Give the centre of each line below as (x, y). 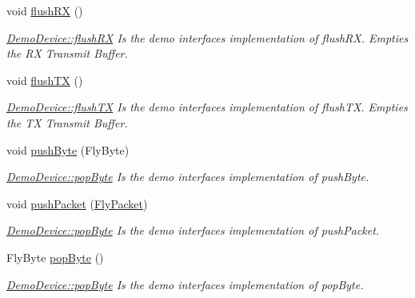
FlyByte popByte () (55, 257)
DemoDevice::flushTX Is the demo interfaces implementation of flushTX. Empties (207, 107)
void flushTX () (45, 80)
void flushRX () (45, 10)
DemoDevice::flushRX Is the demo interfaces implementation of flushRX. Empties (207, 37)
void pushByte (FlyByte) (68, 149)
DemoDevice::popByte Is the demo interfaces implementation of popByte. (185, 284)
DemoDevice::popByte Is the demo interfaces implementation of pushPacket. (193, 230)
